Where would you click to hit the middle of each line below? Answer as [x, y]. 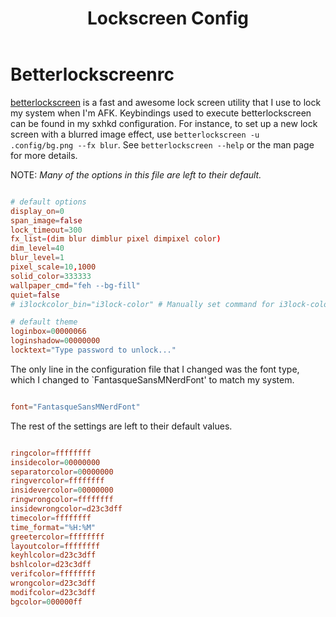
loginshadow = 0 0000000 [55, 341]
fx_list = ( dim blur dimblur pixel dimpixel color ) [116, 239]
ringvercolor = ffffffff [57, 481]
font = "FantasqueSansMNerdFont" [75, 407]
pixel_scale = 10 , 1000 [53, 267]
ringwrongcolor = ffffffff [62, 500]
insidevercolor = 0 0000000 [62, 490]
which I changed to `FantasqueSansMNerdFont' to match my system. [152, 379]
